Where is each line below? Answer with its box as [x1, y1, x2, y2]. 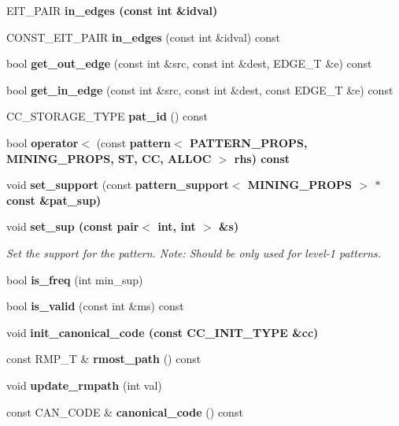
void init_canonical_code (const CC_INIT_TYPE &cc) [6, 324, 319, 340]
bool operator [6, 134, 79, 150]
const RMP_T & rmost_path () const [6, 350, 201, 367]
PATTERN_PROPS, [190, 134, 308, 150]
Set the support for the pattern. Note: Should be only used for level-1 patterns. [6, 244, 382, 261]
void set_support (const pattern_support [6, 176, 229, 193]
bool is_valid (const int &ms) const [6, 298, 184, 314]
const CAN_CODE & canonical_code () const [6, 403, 243, 420]
